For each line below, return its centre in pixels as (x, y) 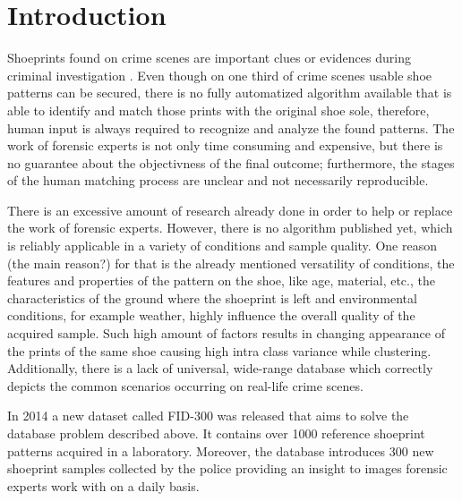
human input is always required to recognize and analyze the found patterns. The (231, 127)
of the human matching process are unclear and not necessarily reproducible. (218, 180)
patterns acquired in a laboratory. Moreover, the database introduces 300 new (221, 450)
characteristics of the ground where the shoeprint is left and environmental (212, 297)
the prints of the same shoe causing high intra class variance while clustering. (219, 350)
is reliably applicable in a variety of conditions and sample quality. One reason (222, 246)
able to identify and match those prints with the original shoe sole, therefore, (218, 110)
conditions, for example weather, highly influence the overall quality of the (211, 315)
